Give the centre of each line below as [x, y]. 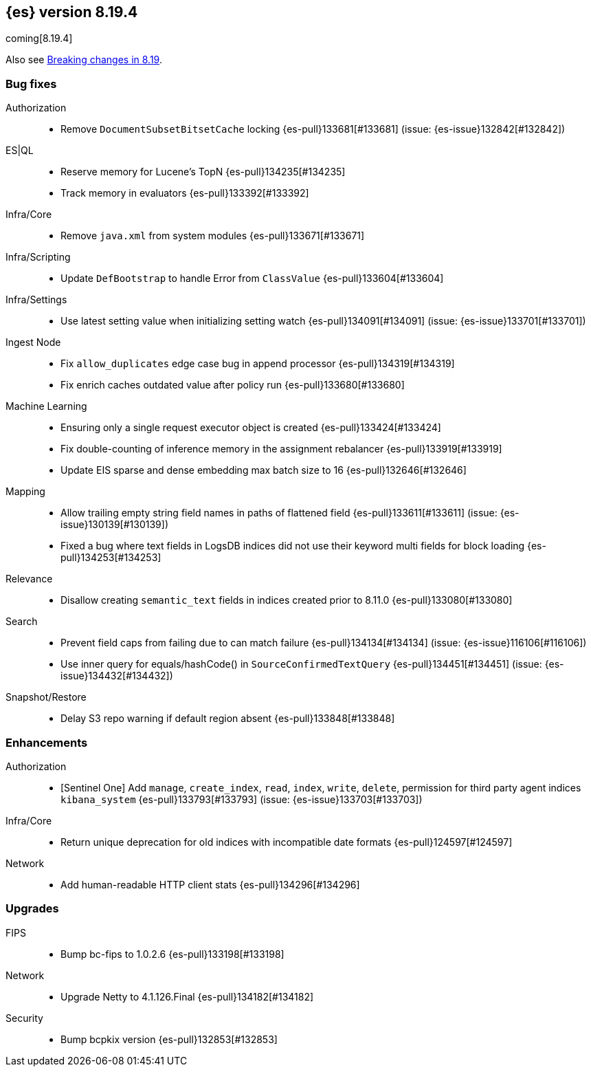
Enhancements [47, 742]
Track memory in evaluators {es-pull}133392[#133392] [185, 193]
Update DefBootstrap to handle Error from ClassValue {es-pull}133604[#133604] [252, 278]
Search [22, 622]
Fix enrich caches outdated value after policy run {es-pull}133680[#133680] [233, 385]
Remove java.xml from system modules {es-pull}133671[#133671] [213, 236]
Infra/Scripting [38, 257]
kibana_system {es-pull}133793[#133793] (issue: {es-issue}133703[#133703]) [242, 799]
